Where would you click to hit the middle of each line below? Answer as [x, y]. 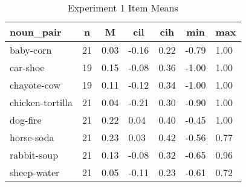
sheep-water [35, 172]
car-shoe [27, 67]
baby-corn [31, 50]
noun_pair [36, 32]
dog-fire [26, 120]
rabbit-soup [34, 155]
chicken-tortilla [41, 102]
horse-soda [32, 137]
